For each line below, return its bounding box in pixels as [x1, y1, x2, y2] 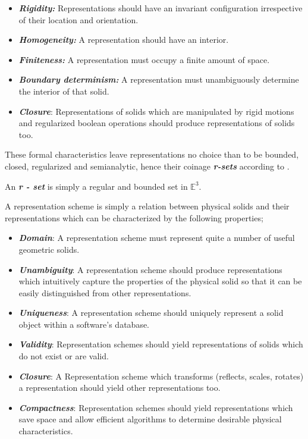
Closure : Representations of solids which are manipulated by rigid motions [18, 105, 294, 117]
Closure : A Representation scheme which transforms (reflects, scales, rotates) [18, 369, 304, 382]
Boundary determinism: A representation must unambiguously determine [18, 73, 299, 86]
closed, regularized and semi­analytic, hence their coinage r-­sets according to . [5, 159, 290, 172]
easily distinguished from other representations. [18, 286, 191, 299]
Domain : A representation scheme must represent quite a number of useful [18, 231, 295, 244]
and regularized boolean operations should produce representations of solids [18, 117, 295, 129]
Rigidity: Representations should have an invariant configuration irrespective [18, 2, 303, 14]
